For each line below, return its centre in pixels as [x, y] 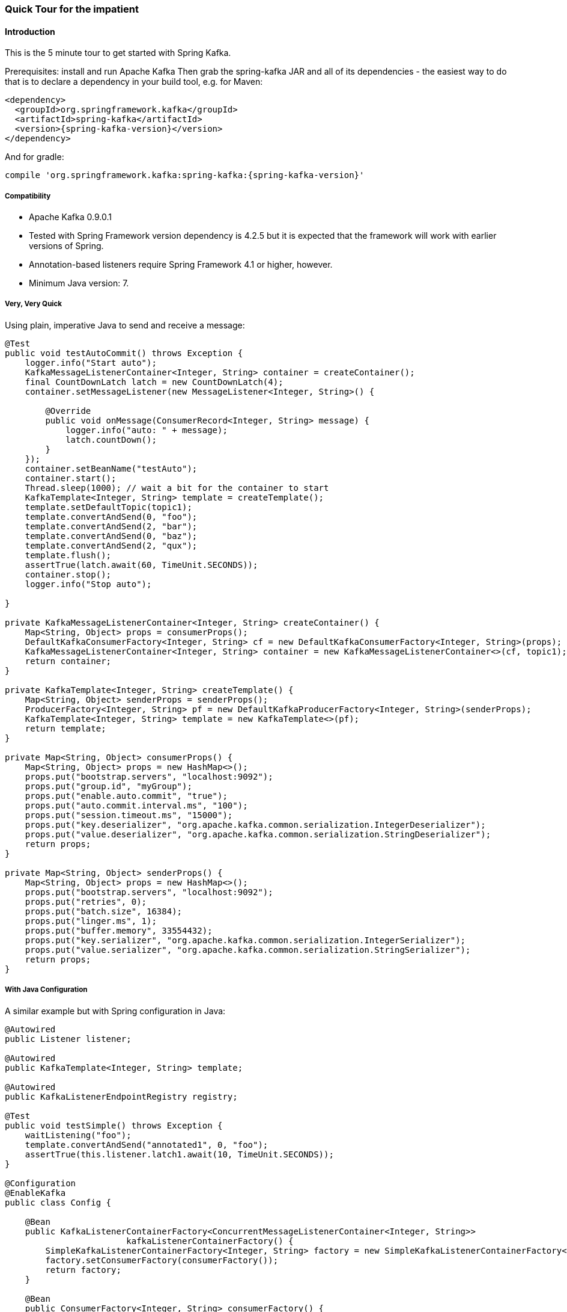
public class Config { [58, 1202]
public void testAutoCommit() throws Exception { [124, 353]
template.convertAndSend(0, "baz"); [111, 536]
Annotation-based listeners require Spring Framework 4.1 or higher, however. [181, 264]
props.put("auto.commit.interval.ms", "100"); [136, 805]
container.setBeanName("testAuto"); [111, 468]
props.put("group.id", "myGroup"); [108, 786]
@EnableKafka [35, 1193]
